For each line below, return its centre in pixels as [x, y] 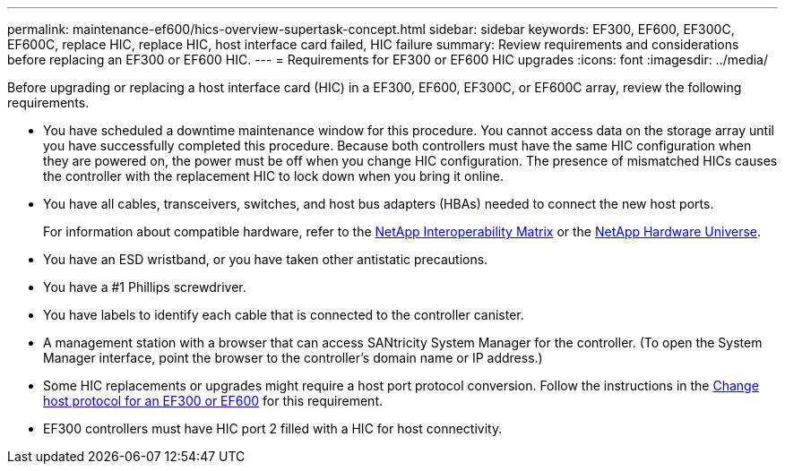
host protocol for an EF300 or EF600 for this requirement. [213, 401]
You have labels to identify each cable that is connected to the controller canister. [284, 315]
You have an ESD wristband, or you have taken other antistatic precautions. [266, 259]
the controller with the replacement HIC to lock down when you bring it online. [273, 176]
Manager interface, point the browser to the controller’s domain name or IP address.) [293, 358]
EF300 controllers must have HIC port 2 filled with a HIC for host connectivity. [273, 428]
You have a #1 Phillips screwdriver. [145, 287]
